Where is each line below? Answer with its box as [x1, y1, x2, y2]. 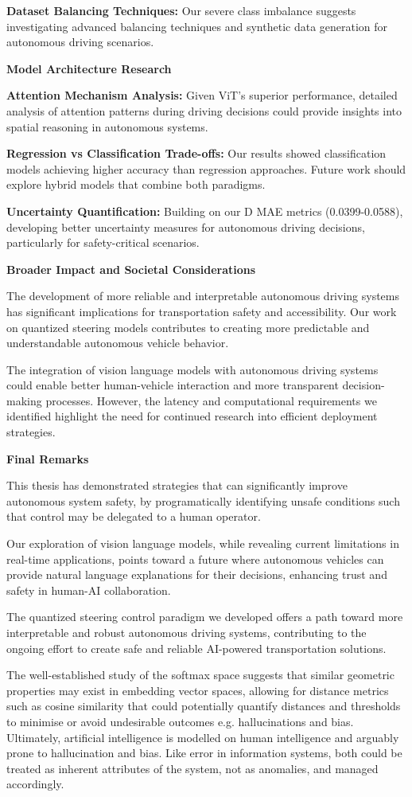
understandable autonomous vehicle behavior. [6, 334, 229, 351]
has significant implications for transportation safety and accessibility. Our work [6, 303, 397, 319]
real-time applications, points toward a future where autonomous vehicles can [6, 550, 384, 567]
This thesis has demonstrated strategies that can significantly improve [6, 477, 348, 494]
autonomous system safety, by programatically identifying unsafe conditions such [6, 492, 400, 509]
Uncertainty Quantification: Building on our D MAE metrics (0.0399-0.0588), [6, 202, 403, 219]
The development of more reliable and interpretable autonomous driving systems [6, 287, 400, 304]
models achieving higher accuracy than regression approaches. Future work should [6, 160, 406, 177]
